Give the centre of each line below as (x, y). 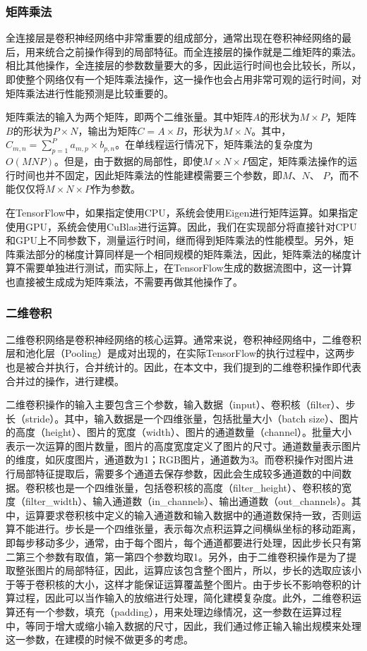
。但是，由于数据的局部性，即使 (128, 161)
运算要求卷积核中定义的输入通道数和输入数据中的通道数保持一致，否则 (188, 515)
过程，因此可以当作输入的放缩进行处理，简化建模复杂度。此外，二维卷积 (183, 598)
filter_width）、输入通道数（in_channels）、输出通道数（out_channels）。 (188, 501)
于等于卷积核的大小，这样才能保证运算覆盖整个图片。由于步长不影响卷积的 (179, 584)
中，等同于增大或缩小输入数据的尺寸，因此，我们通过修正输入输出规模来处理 (183, 625)
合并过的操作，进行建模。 (65, 381)
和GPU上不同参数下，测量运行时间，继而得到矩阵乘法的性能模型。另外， (175, 240)
